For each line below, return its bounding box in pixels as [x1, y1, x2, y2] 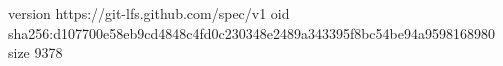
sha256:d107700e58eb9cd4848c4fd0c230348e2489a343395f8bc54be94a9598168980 [8, 22, 495, 43]
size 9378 [8, 42, 63, 63]
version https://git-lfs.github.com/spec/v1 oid [8, 3, 290, 23]
